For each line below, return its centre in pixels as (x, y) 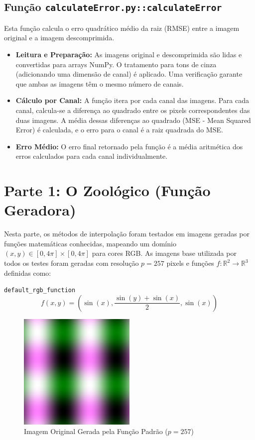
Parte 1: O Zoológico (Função (107, 190)
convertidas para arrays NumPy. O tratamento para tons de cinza (116, 64)
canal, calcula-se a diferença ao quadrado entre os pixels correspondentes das (133, 110)
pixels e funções (190, 263)
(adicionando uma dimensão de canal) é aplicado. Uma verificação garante (129, 74)
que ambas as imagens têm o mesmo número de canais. (100, 83)
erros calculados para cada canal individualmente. (92, 156)
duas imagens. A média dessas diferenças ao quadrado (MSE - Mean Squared (133, 120)
